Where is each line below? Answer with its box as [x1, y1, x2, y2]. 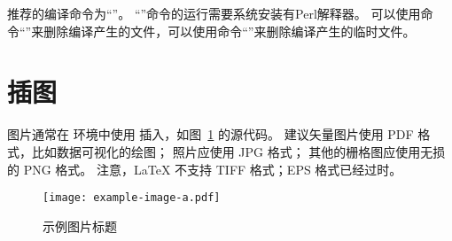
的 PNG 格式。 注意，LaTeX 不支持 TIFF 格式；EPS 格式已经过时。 [7, 159, 402, 178]
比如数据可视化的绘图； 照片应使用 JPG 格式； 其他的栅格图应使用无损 [31, 142, 446, 160]
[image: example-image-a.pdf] [43, 191, 221, 205]
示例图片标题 [43, 216, 117, 235]
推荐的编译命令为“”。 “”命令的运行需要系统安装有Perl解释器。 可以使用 [7, 4, 421, 22]
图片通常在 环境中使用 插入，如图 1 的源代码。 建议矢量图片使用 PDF [7, 125, 414, 144]
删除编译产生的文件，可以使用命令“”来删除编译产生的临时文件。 [43, 21, 416, 40]
